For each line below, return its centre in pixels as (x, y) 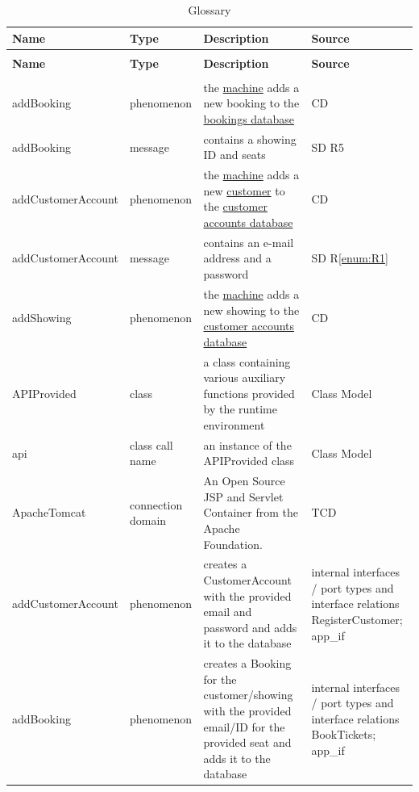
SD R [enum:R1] (350, 258)
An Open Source (244, 481)
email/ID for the (244, 726)
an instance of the (247, 444)
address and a (237, 258)
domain (148, 520)
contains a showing (250, 138)
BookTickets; (344, 734)
